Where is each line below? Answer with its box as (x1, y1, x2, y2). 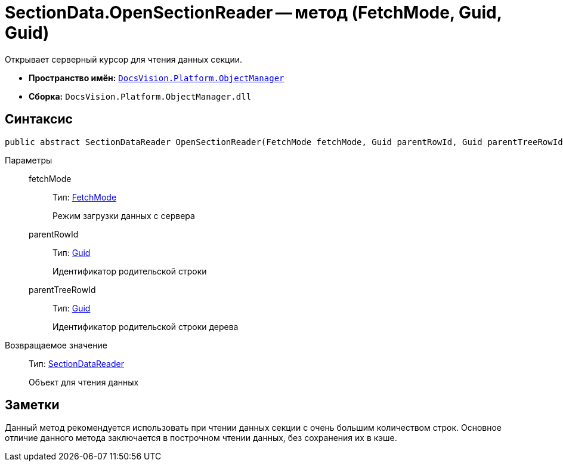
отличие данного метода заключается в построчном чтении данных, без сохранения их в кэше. (5, 433, 397, 443)
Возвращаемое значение (5, 340, 107, 350)
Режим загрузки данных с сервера (52, 210, 195, 221)
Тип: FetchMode (52, 192, 117, 202)
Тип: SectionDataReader (29, 358, 124, 369)
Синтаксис (5, 112, 73, 127)
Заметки (5, 397, 60, 413)
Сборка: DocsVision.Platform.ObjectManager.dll (29, 91, 252, 101)
